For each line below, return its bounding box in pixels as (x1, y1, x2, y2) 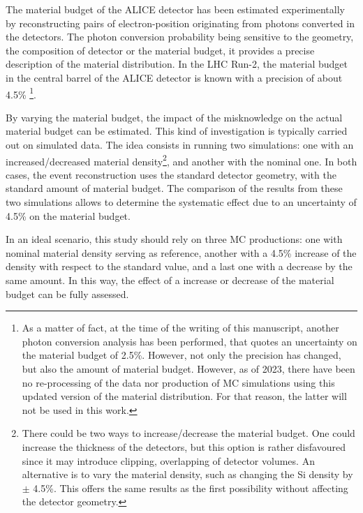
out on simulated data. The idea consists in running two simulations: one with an (6, 137, 354, 151)
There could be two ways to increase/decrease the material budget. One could (22, 426, 355, 440)
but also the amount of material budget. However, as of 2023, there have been (22, 361, 355, 376)
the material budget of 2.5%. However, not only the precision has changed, (22, 348, 341, 362)
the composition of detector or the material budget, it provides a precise (6, 43, 315, 57)
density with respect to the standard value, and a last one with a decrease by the (6, 259, 353, 274)
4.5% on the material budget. (6, 208, 131, 223)
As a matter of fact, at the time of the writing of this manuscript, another (22, 320, 339, 335)
